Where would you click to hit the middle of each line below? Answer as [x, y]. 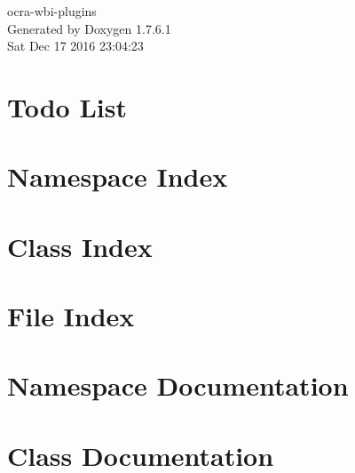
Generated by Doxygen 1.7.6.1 [89, 28]
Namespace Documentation [178, 385]
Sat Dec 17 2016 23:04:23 [75, 46]
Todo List [67, 106]
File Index [71, 316]
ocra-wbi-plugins [52, 11]
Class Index [80, 246]
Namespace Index [118, 176]
